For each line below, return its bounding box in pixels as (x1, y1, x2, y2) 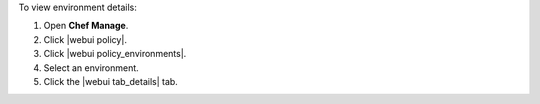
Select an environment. (43, 61, 139, 74)
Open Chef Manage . (43, 20, 129, 32)
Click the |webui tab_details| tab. (43, 75, 179, 87)
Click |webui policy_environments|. (43, 48, 187, 60)
